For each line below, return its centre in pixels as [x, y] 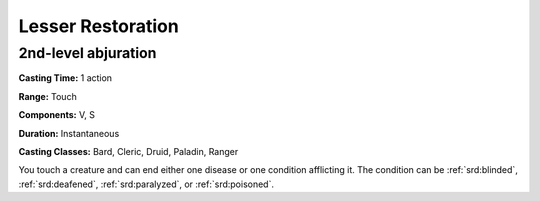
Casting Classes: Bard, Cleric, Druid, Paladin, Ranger [128, 151]
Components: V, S [56, 115]
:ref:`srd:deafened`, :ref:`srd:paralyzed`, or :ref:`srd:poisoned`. [146, 184]
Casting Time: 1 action [65, 78]
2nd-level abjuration [87, 53]
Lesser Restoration [98, 26]
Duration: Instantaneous [69, 133]
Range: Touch [47, 96]
